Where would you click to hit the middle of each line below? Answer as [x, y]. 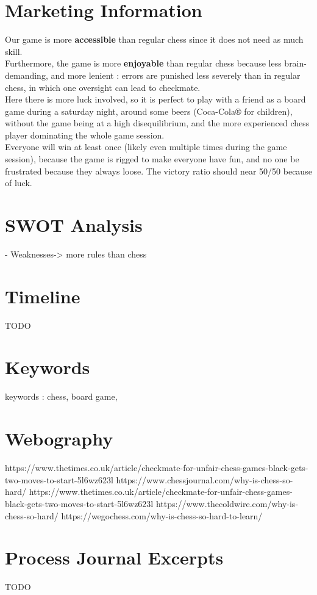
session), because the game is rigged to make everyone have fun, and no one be [152, 159]
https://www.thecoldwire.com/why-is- [227, 503]
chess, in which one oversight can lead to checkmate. [103, 87]
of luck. [19, 183]
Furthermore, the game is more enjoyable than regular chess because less [143, 63]
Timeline [43, 296]
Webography [59, 438]
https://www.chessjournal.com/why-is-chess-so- [205, 479]
